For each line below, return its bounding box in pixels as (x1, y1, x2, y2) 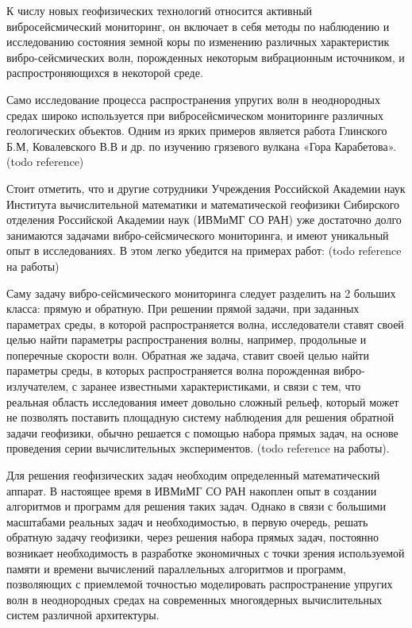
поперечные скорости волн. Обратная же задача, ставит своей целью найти (6, 346, 369, 363)
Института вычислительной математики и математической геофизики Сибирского (6, 195, 400, 212)
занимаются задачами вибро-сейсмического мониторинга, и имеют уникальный (6, 226, 389, 243)
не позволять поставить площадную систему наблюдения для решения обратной (6, 409, 395, 426)
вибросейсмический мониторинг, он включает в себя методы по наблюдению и (6, 17, 390, 34)
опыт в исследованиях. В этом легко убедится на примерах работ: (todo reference (6, 242, 402, 259)
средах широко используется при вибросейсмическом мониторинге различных (6, 106, 383, 123)
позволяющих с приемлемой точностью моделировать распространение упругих (6, 576, 393, 592)
